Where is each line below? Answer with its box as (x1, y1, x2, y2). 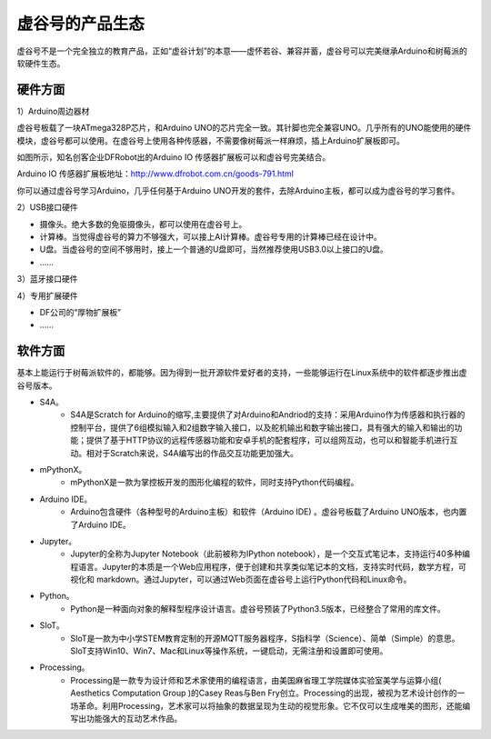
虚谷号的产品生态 (16, 14, 145, 34)
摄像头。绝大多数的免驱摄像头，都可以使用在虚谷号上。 (39, 218, 247, 229)
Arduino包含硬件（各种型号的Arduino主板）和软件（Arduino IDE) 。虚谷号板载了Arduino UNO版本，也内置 (70, 506, 467, 517)
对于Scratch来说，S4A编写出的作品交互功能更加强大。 (94, 447, 299, 458)
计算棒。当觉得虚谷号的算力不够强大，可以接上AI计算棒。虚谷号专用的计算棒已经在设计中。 (39, 231, 382, 242)
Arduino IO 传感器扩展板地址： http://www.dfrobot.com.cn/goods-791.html (16, 168, 295, 179)
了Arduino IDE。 (70, 519, 131, 530)
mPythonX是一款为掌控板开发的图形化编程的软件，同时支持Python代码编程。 (70, 477, 359, 488)
